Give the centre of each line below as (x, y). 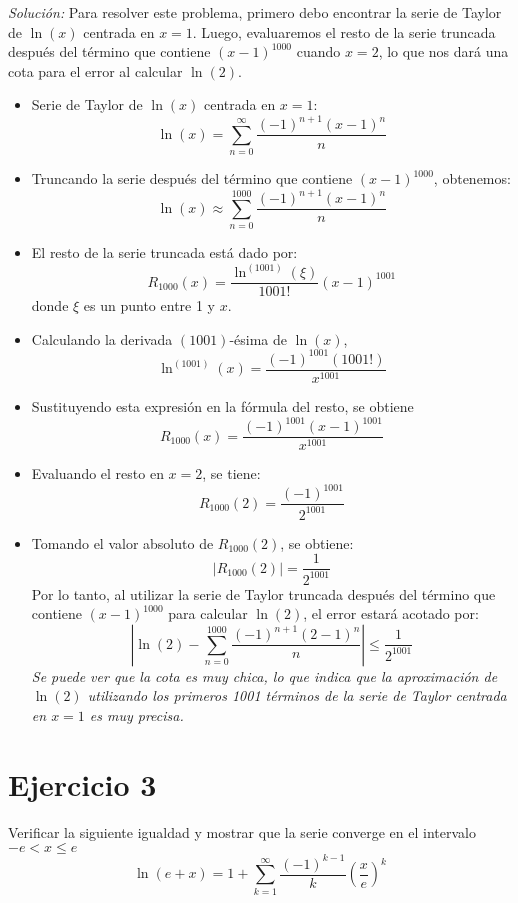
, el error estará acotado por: (391, 613)
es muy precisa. (136, 715)
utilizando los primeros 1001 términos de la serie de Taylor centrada (297, 695)
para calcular (208, 613)
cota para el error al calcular (95, 70)
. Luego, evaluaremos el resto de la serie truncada (344, 31)
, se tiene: (231, 473)
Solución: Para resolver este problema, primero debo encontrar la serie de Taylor (255, 12)
